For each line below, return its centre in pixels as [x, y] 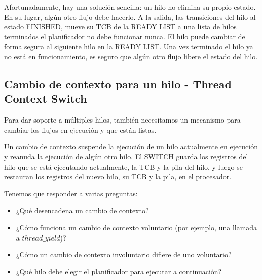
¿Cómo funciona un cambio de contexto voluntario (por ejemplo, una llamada [137, 227]
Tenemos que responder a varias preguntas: [71, 193]
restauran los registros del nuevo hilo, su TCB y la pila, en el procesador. [118, 176]
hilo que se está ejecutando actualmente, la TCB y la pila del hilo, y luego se [123, 166]
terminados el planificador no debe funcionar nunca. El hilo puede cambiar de [125, 36]
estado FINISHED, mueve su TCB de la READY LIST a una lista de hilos [120, 27]
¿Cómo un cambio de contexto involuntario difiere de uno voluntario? [124, 254]
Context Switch [46, 98]
